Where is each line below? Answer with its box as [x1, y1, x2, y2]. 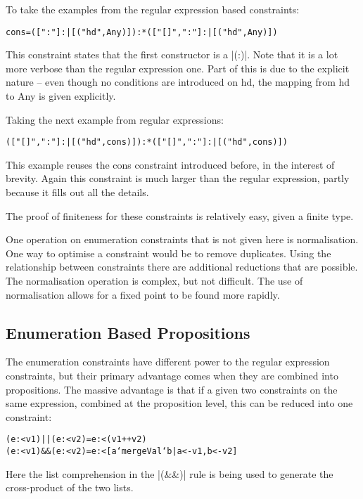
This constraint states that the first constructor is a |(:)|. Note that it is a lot [6, 47, 338, 62]
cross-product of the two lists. [6, 480, 134, 495]
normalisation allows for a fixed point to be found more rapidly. [6, 287, 280, 302]
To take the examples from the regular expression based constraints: [6, 2, 300, 16]
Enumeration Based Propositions [6, 321, 250, 343]
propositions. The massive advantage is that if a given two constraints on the [6, 382, 338, 396]
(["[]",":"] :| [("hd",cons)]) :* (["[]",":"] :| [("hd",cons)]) [6, 137, 288, 148]
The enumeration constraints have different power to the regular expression [6, 354, 330, 369]
